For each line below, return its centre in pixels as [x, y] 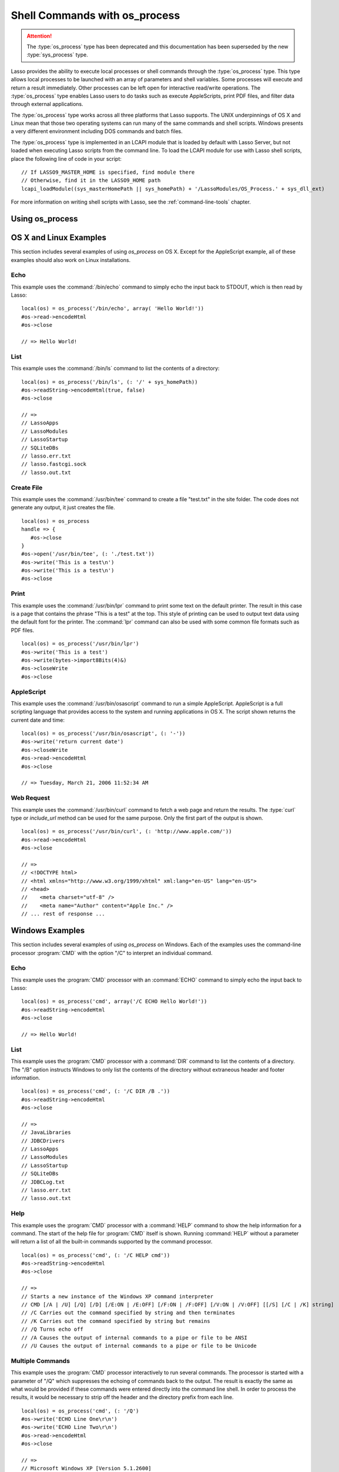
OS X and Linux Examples [59, 238]
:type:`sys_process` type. [57, 55]
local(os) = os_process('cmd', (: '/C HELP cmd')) [96, 1255]
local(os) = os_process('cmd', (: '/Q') [80, 1411]
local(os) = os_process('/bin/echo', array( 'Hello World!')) [113, 309]
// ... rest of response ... [63, 914]
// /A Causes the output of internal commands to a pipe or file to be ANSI [135, 1337]
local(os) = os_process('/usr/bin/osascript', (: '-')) [103, 734]
